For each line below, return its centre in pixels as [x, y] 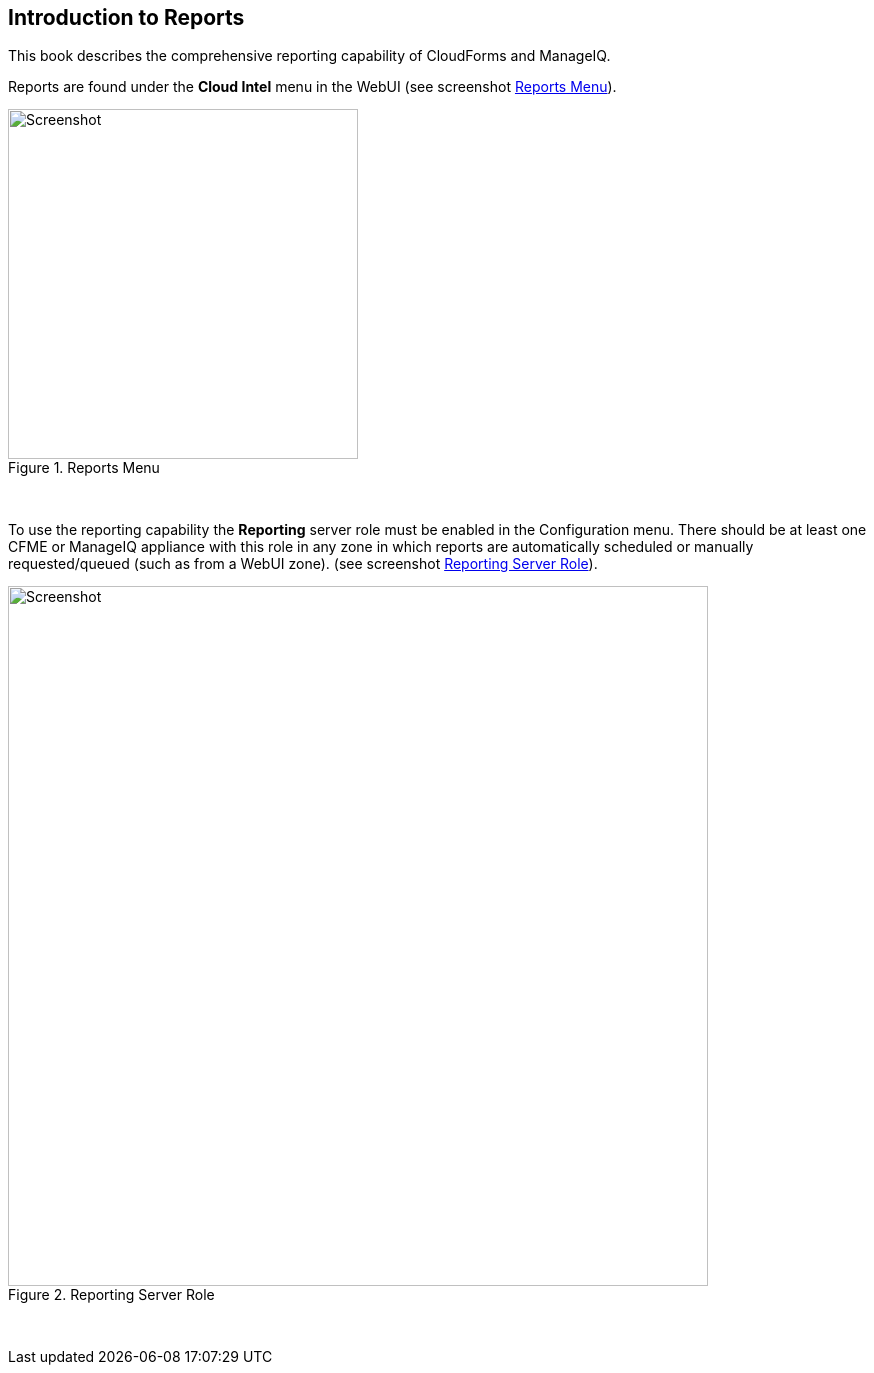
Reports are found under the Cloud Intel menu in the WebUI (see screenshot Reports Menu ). [312, 87]
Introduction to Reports [126, 17]
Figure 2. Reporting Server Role [111, 1295]
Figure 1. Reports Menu [84, 468]
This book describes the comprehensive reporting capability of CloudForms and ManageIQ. [309, 56]
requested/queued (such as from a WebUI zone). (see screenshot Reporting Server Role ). [303, 564]
